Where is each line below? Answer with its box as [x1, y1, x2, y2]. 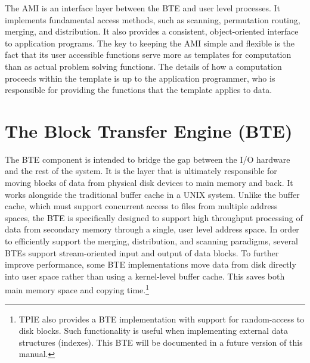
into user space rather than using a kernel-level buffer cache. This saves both [5, 269, 285, 282]
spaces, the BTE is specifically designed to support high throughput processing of [5, 211, 303, 224]
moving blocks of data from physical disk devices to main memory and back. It [5, 176, 293, 189]
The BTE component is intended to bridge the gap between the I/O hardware [5, 153, 290, 165]
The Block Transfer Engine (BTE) [5, 118, 293, 142]
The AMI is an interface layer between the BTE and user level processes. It [5, 2, 281, 14]
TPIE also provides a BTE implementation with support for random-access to [18, 312, 305, 325]
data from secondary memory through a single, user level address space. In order [5, 223, 299, 235]
